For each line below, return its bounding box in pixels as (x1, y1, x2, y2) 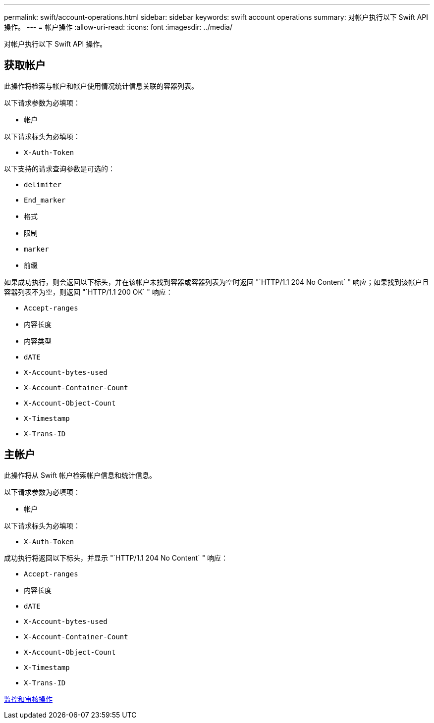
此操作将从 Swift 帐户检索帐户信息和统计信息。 (4, 470, 156, 479)
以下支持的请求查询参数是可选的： (4, 164, 115, 173)
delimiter (24, 180, 61, 189)
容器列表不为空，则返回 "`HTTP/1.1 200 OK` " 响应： (4, 287, 173, 296)
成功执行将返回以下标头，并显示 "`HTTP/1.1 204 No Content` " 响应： (4, 553, 228, 562)
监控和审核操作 (4, 694, 53, 703)
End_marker (24, 196, 66, 204)
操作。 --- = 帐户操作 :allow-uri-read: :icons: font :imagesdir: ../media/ (4, 23, 233, 31)
